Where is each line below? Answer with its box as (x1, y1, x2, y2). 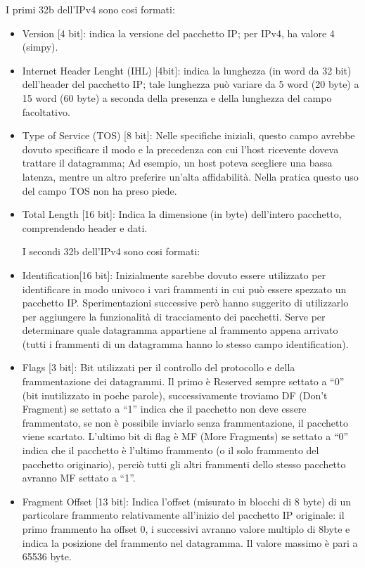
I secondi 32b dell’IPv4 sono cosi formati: (22, 244, 200, 259)
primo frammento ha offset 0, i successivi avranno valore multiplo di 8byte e (22, 522, 350, 536)
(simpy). (22, 39, 58, 54)
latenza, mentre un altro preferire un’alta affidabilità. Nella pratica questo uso (22, 169, 359, 183)
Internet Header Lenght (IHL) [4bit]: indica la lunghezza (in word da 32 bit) (22, 63, 352, 77)
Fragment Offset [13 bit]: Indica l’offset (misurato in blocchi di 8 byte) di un (22, 493, 351, 508)
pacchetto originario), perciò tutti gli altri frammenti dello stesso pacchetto (22, 456, 346, 471)
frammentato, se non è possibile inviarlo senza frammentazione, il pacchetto (22, 415, 348, 430)
